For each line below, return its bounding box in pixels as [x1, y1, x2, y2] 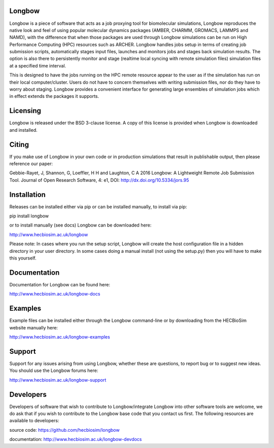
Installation [9, 190, 46, 199]
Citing [9, 140, 29, 149]
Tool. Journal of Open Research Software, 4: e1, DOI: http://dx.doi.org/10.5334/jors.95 [9, 177, 189, 183]
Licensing [9, 106, 42, 115]
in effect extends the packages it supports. [9, 93, 99, 99]
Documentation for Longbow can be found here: [9, 281, 110, 287]
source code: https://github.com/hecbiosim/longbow [9, 427, 120, 433]
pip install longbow [9, 213, 49, 219]
